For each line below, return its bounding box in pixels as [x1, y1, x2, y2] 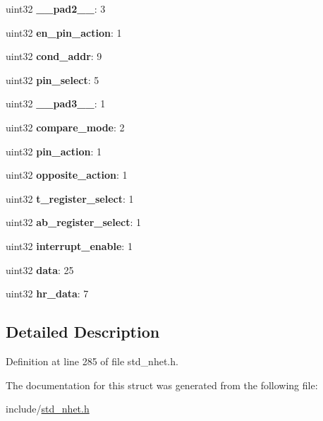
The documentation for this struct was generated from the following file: [6, 377, 318, 392]
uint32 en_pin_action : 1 [6, 25, 122, 40]
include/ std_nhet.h [6, 401, 90, 416]
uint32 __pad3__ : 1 [6, 96, 106, 111]
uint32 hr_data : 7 [6, 286, 89, 301]
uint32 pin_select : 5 [6, 72, 99, 87]
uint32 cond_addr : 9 [6, 49, 102, 64]
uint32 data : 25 [6, 262, 74, 277]
